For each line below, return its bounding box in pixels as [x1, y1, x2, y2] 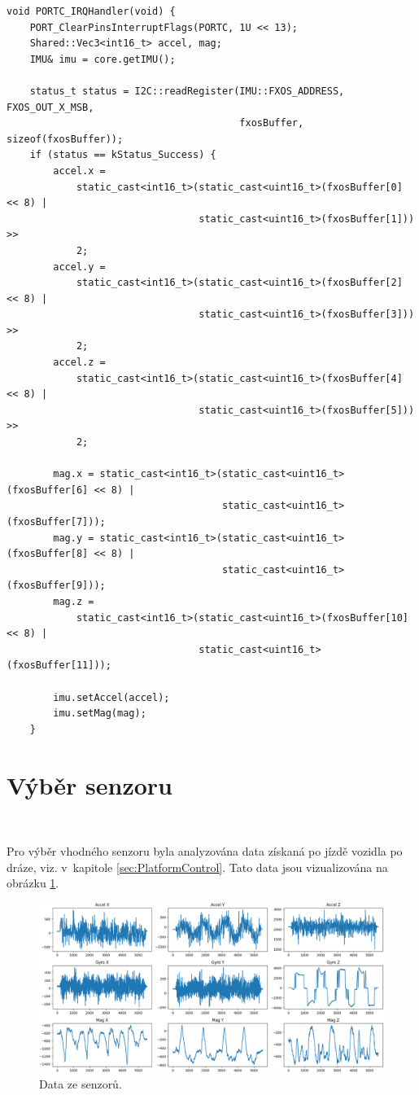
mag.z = [53, 595, 94, 607]
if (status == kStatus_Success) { [29, 149, 216, 161]
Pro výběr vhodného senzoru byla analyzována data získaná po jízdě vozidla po [7, 843, 403, 860]
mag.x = [53, 468, 94, 480]
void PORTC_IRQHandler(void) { [7, 6, 176, 17]
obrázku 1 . [7, 874, 59, 891]
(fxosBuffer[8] [7, 548, 89, 560]
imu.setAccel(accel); [53, 691, 170, 703]
